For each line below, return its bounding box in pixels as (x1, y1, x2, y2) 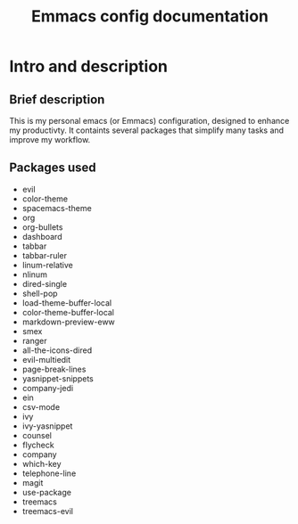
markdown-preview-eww (21, 316, 116, 327)
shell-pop (21, 288, 58, 299)
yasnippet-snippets (21, 373, 94, 384)
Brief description (9, 92, 105, 107)
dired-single (21, 278, 68, 289)
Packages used (9, 160, 96, 176)
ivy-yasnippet (21, 421, 73, 431)
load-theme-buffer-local (21, 297, 112, 308)
